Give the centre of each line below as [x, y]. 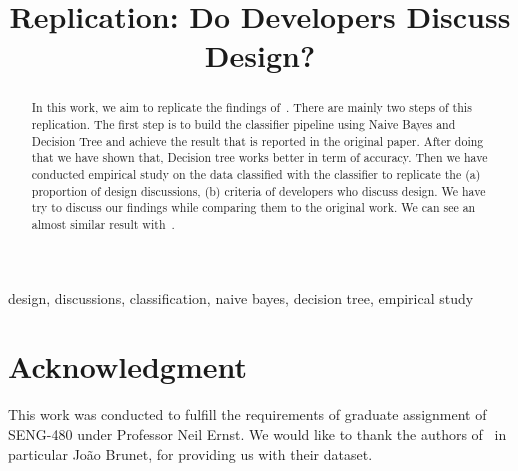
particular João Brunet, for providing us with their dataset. [190, 453]
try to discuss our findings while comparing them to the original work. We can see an [253, 207]
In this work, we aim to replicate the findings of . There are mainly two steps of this [251, 107]
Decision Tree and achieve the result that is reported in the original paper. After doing [257, 140]
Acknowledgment [127, 366]
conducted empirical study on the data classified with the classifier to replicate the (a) [256, 173]
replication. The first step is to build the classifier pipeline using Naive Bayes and [243, 124]
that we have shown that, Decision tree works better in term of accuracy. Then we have [259, 157]
